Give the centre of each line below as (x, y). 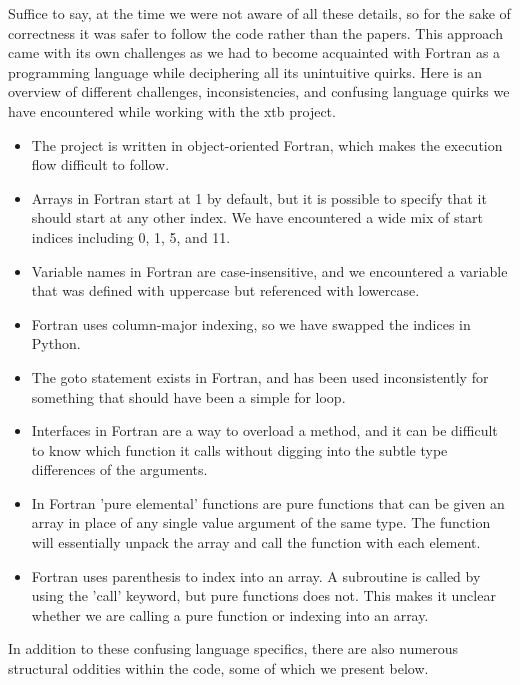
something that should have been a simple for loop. (188, 396)
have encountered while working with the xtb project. (172, 110)
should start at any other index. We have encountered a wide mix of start (257, 217)
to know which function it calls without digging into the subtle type (239, 449)
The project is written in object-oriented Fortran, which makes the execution (267, 144)
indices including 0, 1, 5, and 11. (131, 236)
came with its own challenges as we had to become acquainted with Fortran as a (254, 52)
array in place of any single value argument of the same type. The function (261, 522)
